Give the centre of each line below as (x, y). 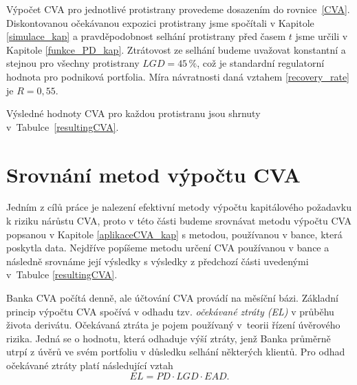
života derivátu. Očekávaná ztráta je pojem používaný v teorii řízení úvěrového (173, 325)
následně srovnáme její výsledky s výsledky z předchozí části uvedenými (158, 261)
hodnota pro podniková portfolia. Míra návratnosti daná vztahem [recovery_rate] (178, 76)
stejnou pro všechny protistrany (73, 63)
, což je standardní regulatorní (261, 63)
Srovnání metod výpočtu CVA (153, 174)
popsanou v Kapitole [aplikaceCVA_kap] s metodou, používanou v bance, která (174, 234)
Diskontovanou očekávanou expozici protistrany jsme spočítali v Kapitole (160, 22)
